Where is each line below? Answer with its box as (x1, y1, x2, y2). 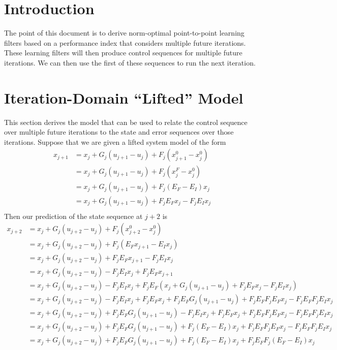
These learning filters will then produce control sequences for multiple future (4, 47, 242, 58)
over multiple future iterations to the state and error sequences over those (4, 126, 234, 137)
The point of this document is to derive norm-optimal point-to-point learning (4, 27, 244, 38)
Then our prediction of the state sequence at (4, 210, 143, 221)
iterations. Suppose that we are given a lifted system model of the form (4, 136, 226, 147)
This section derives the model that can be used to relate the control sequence (4, 116, 248, 127)
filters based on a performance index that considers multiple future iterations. (4, 37, 246, 48)
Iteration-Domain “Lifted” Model (4, 87, 243, 108)
